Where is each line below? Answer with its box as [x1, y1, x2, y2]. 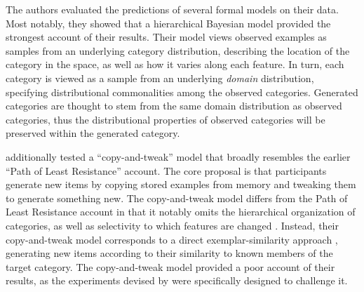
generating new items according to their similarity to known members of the [6, 246, 333, 260]
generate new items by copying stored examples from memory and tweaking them [6, 177, 356, 192]
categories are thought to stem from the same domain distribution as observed [6, 98, 342, 113]
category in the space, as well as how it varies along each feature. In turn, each [6, 57, 344, 72]
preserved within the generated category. [6, 126, 180, 140]
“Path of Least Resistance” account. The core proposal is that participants [6, 163, 327, 178]
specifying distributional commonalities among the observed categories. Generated [6, 84, 358, 99]
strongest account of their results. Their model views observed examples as [6, 29, 327, 44]
